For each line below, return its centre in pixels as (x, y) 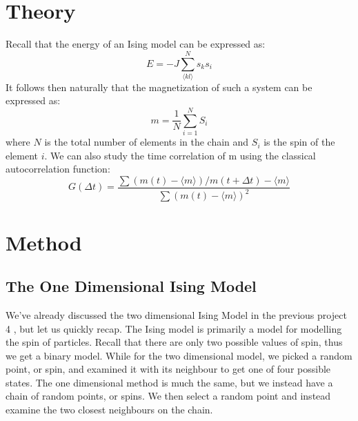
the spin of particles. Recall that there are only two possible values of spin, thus (174, 342)
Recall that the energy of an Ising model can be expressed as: (136, 44)
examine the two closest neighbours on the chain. (109, 410)
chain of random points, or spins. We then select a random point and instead (168, 396)
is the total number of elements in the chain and (147, 142)
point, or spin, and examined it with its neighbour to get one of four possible (168, 369)
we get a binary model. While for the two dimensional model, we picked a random (179, 355)
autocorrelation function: (58, 169)
